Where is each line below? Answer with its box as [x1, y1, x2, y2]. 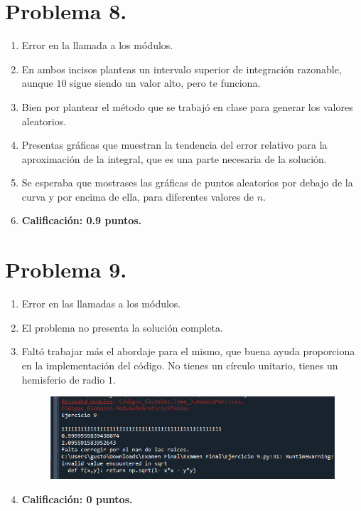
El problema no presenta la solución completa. [21, 320, 223, 334]
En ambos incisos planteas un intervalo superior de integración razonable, [21, 61, 342, 76]
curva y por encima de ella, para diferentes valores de [21, 189, 254, 204]
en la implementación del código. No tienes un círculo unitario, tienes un [21, 357, 338, 372]
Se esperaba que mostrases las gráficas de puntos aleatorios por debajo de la [21, 175, 353, 190]
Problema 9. [5, 255, 127, 284]
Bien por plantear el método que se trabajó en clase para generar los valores [21, 99, 353, 114]
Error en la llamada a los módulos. [21, 38, 173, 53]
